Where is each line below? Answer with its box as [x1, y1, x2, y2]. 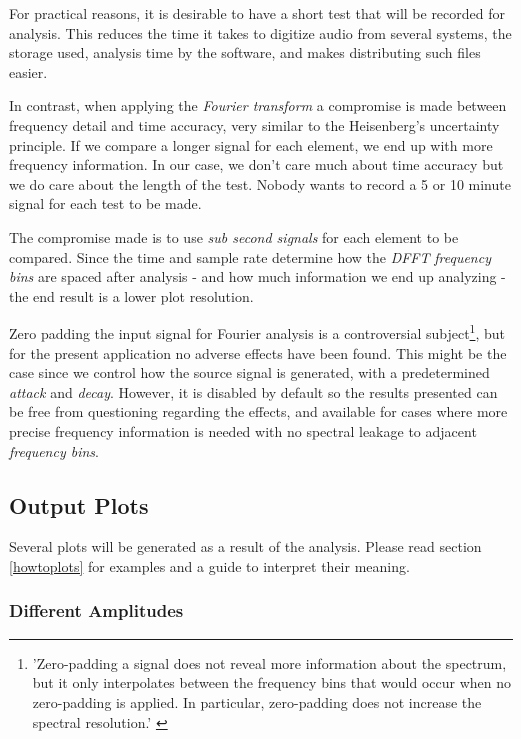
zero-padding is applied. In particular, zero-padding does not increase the [32, 691, 482, 712]
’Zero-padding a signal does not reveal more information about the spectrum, [32, 652, 507, 673]
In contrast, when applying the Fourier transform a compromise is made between [9, 95, 507, 116]
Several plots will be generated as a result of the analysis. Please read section [9, 536, 482, 557]
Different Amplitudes [9, 598, 184, 623]
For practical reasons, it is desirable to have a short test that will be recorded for [9, 3, 506, 23]
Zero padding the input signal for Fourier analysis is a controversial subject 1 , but [9, 320, 506, 343]
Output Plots [9, 489, 149, 520]
